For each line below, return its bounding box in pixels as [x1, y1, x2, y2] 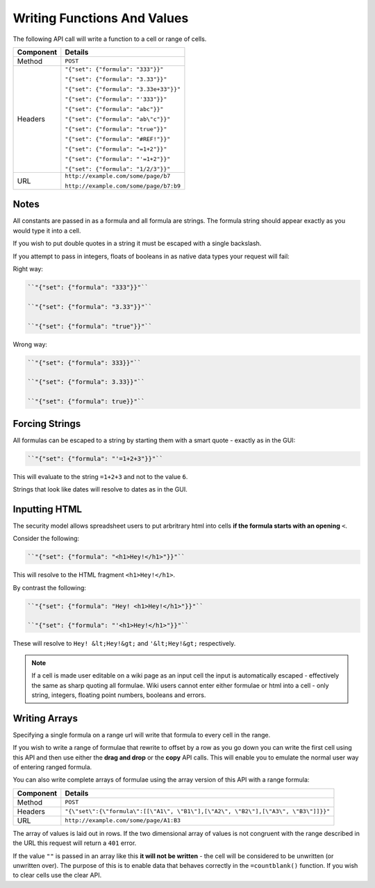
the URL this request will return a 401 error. [12, 839, 137, 847]
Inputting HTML [12, 503, 83, 515]
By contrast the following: [12, 583, 87, 592]
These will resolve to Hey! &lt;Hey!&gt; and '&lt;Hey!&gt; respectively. [12, 639, 236, 648]
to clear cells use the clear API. [12, 871, 102, 880]
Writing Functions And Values [12, 10, 189, 26]
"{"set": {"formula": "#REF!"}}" [65, 135, 171, 142]
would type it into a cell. [12, 226, 81, 235]
